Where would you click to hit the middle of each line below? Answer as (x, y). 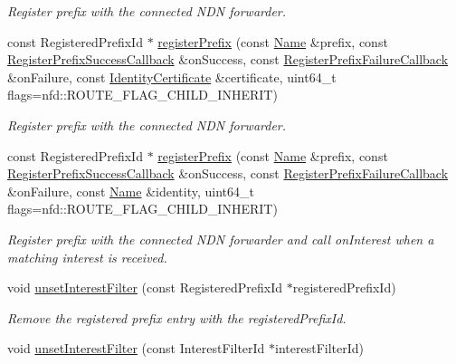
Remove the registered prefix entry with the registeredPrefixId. (177, 317)
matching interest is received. (87, 257)
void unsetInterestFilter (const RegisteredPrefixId (145, 287)
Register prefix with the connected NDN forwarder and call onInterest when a (221, 239)
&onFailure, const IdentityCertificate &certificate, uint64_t (172, 77)
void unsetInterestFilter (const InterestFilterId (136, 348)
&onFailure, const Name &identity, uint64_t (131, 191)
